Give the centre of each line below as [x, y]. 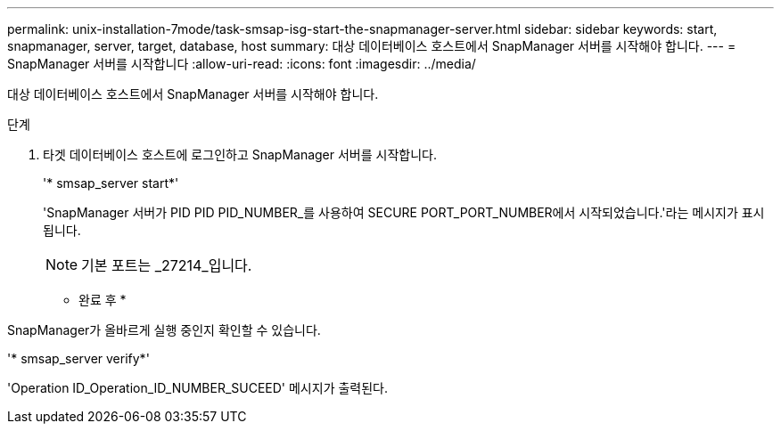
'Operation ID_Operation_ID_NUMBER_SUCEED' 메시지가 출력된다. [198, 388]
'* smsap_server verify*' [78, 358]
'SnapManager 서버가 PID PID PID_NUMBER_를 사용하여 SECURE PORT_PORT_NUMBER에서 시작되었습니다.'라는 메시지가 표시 [404, 212]
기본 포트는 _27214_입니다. [167, 265]
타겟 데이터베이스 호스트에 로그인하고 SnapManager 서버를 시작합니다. [240, 155]
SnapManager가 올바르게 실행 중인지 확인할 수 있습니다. [164, 330]
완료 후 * [103, 300]
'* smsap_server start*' [111, 183]
